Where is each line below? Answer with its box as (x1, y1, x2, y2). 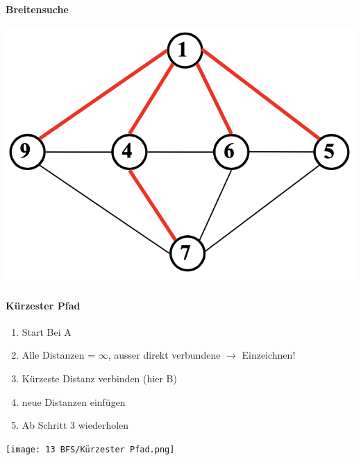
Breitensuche (6, 1, 69, 16)
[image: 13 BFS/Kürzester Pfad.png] (6, 444, 175, 454)
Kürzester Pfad (6, 298, 81, 312)
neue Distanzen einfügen (22, 394, 126, 409)
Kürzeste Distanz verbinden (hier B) (22, 371, 177, 386)
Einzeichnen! (242, 348, 296, 362)
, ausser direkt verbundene (108, 348, 221, 362)
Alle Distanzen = (22, 348, 96, 362)
